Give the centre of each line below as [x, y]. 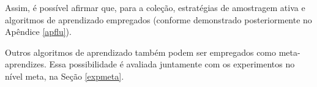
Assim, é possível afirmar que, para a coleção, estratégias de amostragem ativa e [155, 7]
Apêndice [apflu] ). [38, 32]
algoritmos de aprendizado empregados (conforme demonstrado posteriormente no [158, 19]
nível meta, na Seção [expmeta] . [65, 76]
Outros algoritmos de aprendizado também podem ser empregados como [141, 52]
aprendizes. [26, 64]
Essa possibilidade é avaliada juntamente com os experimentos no [172, 64]
